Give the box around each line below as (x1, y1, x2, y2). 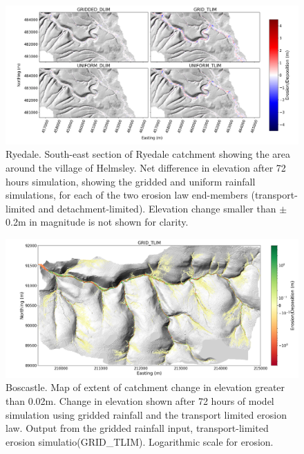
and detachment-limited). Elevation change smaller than (38, 201, 276, 215)
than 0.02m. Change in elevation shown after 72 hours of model (6, 393, 274, 408)
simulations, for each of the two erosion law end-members (6, 188, 248, 202)
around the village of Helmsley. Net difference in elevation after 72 (6, 161, 286, 174)
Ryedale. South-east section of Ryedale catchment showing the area (6, 147, 291, 161)
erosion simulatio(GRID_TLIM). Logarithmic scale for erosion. (6, 434, 274, 448)
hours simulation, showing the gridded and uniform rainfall (6, 174, 256, 188)
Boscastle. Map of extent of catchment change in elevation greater (6, 380, 285, 394)
